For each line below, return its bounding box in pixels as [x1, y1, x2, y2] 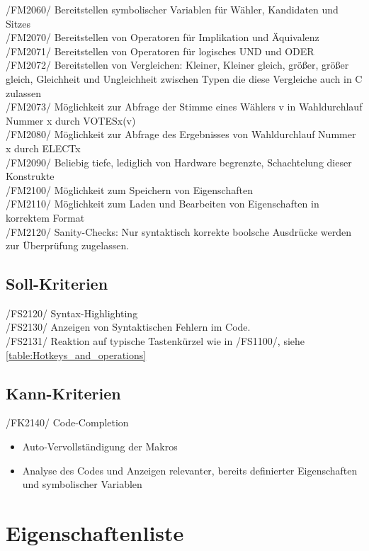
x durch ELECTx [6, 140, 81, 155]
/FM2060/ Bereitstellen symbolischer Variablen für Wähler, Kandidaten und [6, 2, 339, 16]
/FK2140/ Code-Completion [6, 415, 129, 430]
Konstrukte [6, 169, 55, 183]
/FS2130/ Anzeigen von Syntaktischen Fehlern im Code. [6, 319, 251, 334]
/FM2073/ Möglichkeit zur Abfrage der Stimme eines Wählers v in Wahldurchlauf [6, 99, 363, 114]
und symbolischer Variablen [22, 477, 142, 492]
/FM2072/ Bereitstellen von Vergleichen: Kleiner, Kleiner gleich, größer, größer [6, 57, 349, 72]
